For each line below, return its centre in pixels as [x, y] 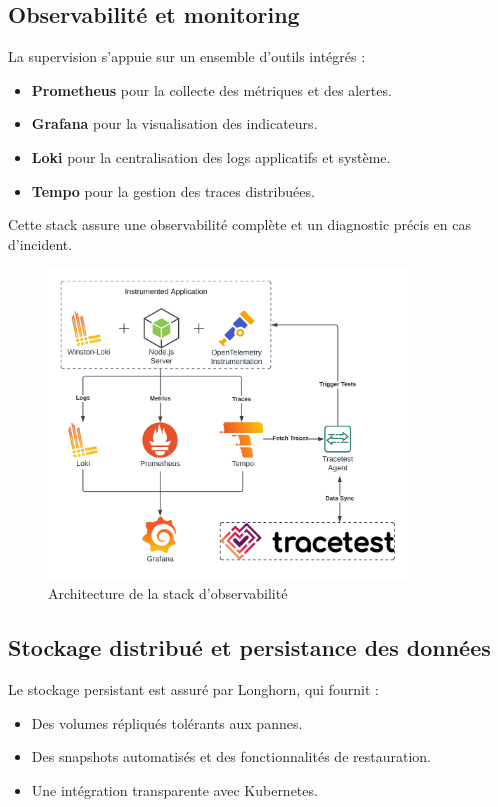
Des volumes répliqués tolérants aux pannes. [167, 722]
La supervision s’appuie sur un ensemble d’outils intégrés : [187, 56]
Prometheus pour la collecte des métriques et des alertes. [211, 89]
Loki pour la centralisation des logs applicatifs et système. [211, 156]
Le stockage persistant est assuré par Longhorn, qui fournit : [193, 689]
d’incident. [40, 243]
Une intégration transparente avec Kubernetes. [174, 790]
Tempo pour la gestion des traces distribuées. [173, 190]
